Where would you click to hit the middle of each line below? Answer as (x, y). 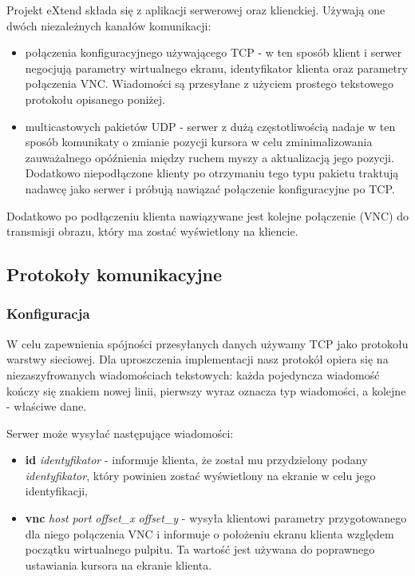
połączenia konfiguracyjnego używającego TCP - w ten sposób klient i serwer (213, 52)
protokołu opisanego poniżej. (95, 99)
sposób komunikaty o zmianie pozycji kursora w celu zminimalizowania (199, 142)
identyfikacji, (56, 491)
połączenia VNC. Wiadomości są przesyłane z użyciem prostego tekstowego (209, 83)
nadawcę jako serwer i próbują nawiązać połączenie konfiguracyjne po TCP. (210, 188)
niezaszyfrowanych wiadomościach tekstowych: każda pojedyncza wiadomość (193, 374)
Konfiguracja (48, 314)
